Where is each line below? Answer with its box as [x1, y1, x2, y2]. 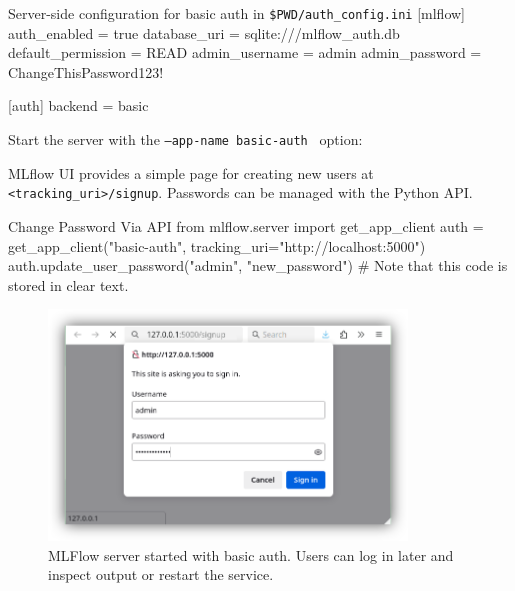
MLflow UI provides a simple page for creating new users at [8, 162, 374, 183]
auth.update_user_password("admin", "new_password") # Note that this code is [8, 255, 508, 276]
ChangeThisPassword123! [8, 61, 164, 82]
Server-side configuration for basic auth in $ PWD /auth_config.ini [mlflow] [8, 3, 465, 23]
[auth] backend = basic [8, 95, 149, 116]
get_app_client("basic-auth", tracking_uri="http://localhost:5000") [8, 235, 426, 256]
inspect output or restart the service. [48, 564, 274, 585]
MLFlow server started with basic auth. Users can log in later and [48, 544, 454, 565]
